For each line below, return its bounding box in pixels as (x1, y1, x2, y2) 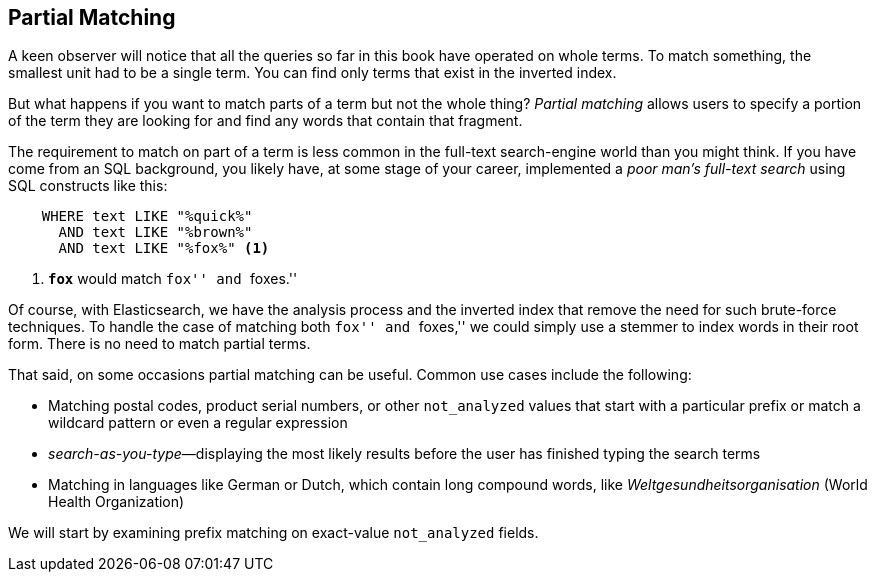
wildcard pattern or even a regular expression (48, 414, 348, 432)
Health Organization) (48, 493, 185, 511)
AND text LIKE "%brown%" (58, 224, 253, 241)
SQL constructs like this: (8, 177, 168, 195)
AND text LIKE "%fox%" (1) (58, 240, 270, 257)
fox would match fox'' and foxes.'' (48, 270, 298, 288)
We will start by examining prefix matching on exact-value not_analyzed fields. (8, 524, 539, 542)
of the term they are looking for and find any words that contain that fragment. (8, 112, 523, 130)
